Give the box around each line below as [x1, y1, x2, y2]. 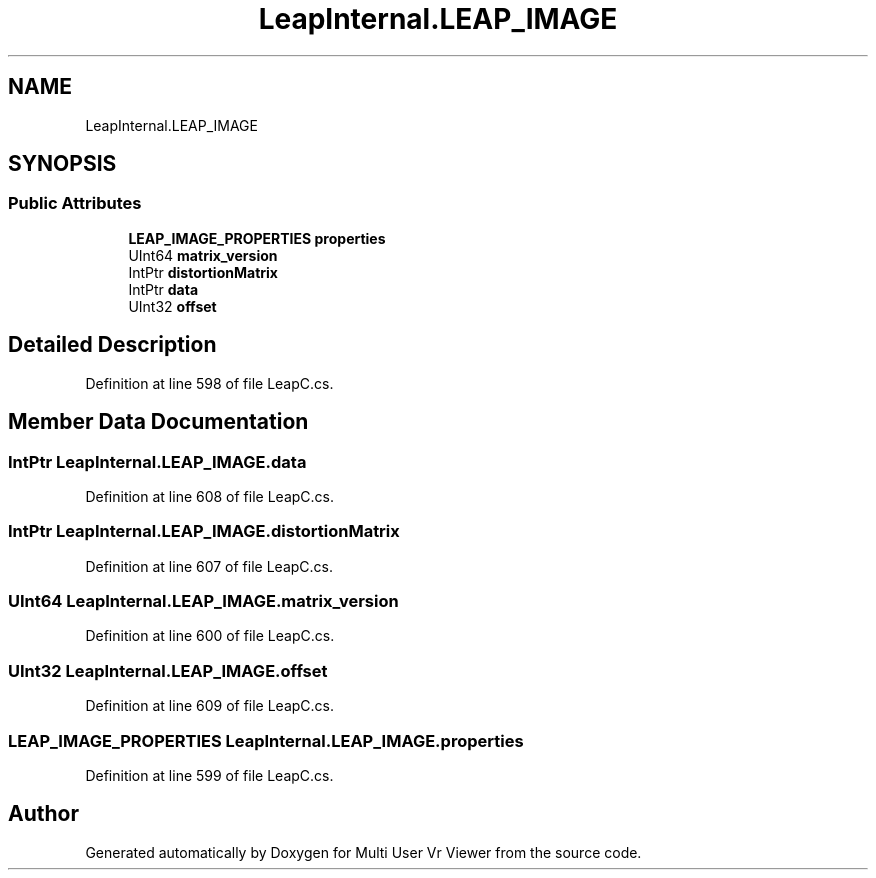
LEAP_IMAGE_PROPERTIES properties [128, 229, 386, 247]
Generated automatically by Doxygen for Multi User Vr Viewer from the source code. [85, 843, 642, 861]
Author [8, 801, 79, 827]
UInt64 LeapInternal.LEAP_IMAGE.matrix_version [8, 591, 399, 611]
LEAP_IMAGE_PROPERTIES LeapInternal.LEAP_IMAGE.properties [8, 730, 524, 751]
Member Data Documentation [8, 409, 309, 435]
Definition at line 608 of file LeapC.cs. [85, 487, 335, 505]
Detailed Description [8, 332, 217, 358]
